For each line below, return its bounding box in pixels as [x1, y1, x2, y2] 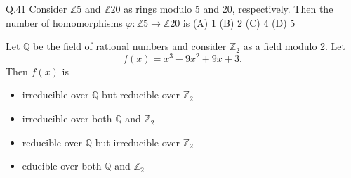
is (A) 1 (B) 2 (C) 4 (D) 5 [183, 15, 296, 30]
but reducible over [102, 87, 180, 102]
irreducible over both [22, 111, 112, 126]
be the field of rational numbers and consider [33, 39, 227, 53]
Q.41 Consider [6, 1, 67, 15]
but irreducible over [95, 134, 180, 149]
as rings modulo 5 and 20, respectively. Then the [124, 1, 333, 15]
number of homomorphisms [6, 15, 123, 30]
